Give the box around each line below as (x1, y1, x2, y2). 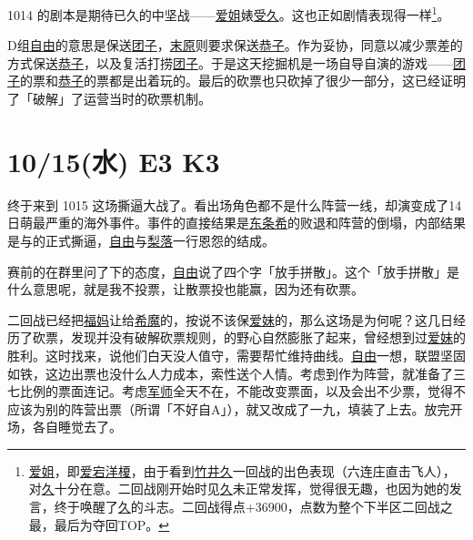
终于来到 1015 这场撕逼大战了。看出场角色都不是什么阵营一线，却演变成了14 (7, 195, 462, 214)
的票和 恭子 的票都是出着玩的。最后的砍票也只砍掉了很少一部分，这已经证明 (20, 71, 466, 90)
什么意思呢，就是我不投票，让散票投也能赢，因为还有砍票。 (7, 280, 364, 299)
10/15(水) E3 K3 (7, 142, 220, 179)
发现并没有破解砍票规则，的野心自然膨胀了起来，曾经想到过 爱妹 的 (70, 328, 466, 347)
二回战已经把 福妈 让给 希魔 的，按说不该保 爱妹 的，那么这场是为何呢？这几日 (7, 310, 453, 329)
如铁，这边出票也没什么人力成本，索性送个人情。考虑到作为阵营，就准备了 (7, 363, 453, 382)
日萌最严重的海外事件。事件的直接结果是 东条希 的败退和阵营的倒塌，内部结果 (7, 213, 466, 232)
